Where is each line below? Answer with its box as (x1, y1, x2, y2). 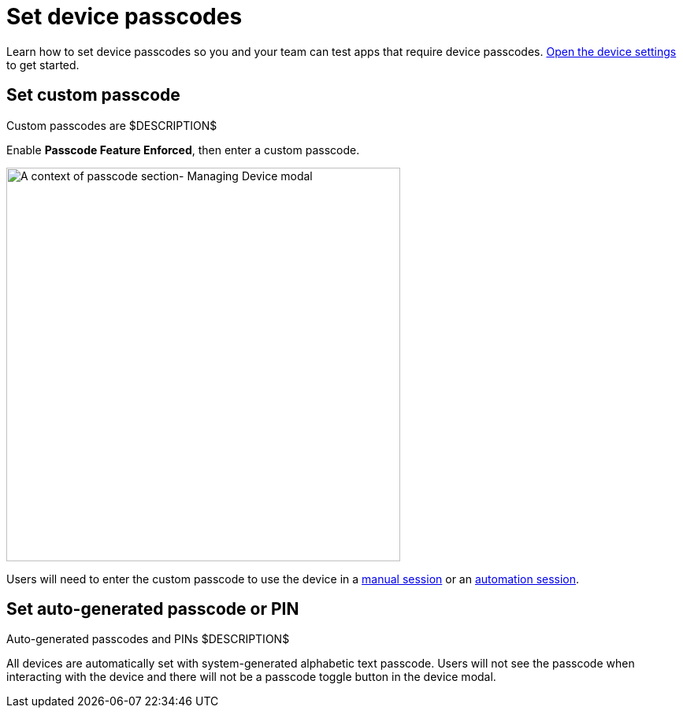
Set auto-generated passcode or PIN (6, 599, 299, 620)
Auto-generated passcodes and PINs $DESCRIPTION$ (6, 632, 290, 646)
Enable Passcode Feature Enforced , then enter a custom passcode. (6, 142, 360, 157)
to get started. (6, 57, 80, 72)
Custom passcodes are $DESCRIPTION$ (6, 118, 217, 132)
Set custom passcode (6, 85, 180, 105)
